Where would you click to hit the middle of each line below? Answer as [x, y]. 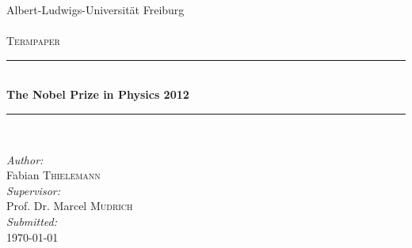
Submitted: [32, 221]
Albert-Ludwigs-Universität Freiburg [95, 9]
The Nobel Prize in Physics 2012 [98, 94]
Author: [25, 159]
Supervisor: [33, 190]
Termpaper [33, 41]
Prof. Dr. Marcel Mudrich [70, 206]
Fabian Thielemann [53, 175]
